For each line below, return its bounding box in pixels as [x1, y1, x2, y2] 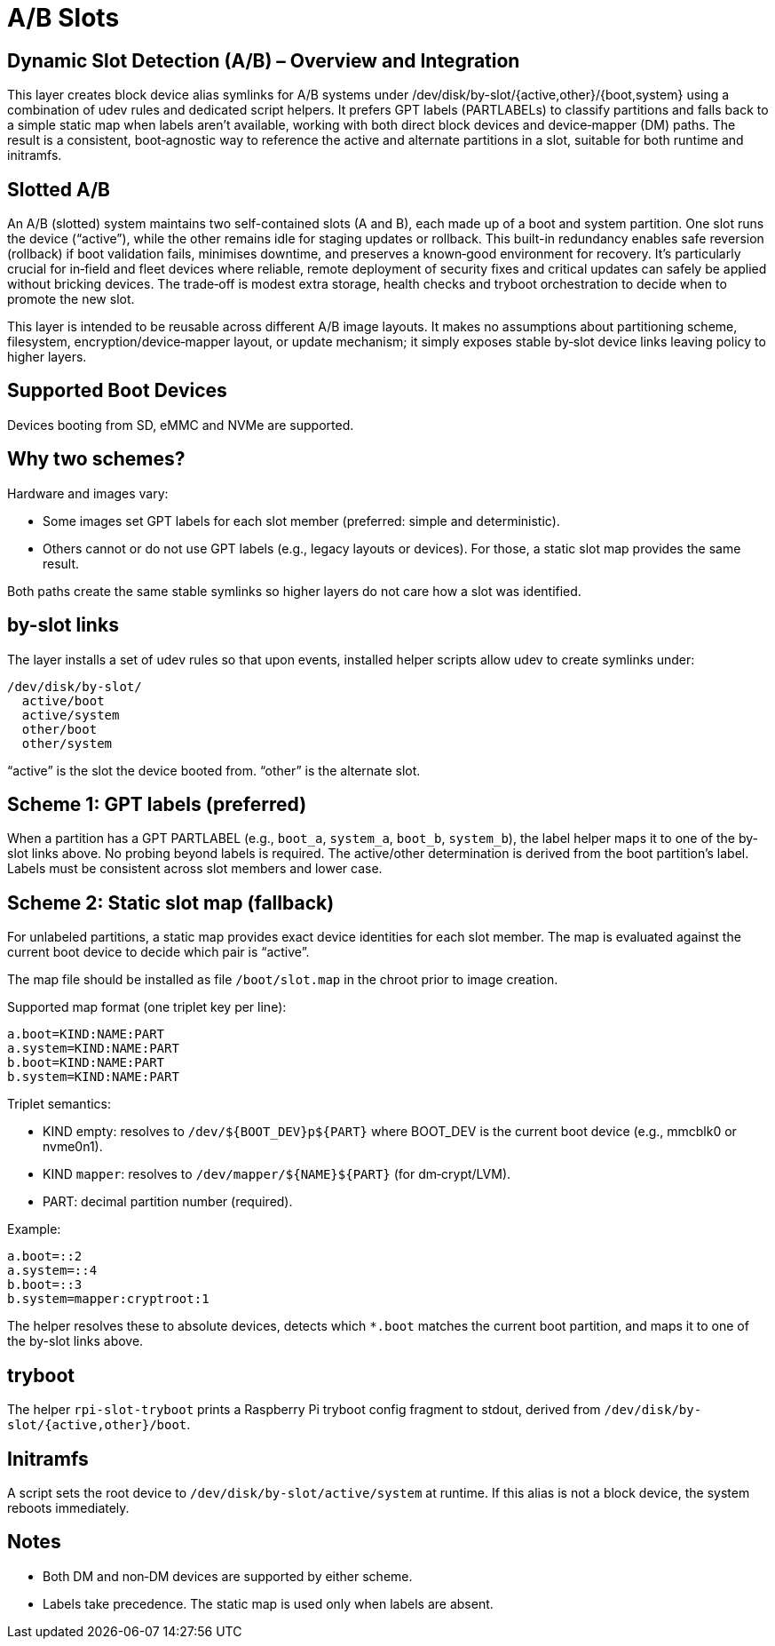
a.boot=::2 [7, 1249, 83, 1264]
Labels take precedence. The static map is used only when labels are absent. [43, 1595, 494, 1611]
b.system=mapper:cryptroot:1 [7, 1292, 210, 1307]
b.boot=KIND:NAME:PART [7, 1055, 165, 1070]
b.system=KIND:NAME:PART [7, 1070, 179, 1085]
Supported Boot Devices [7, 379, 227, 402]
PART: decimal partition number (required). [43, 1194, 293, 1210]
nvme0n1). [43, 1139, 103, 1155]
